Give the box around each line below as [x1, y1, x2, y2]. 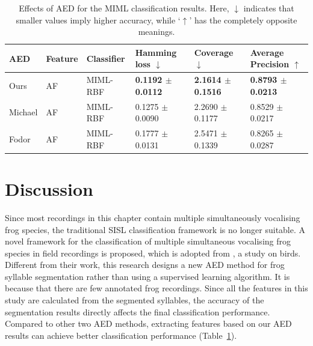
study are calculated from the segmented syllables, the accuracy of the [5, 294, 264, 306]
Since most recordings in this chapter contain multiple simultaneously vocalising [5, 211, 300, 223]
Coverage [194, 46, 234, 58]
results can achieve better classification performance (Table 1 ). [5, 329, 237, 341]
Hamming [135, 46, 177, 58]
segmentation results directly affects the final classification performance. [5, 305, 270, 318]
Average [250, 46, 284, 58]
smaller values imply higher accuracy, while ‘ [16, 13, 181, 26]
